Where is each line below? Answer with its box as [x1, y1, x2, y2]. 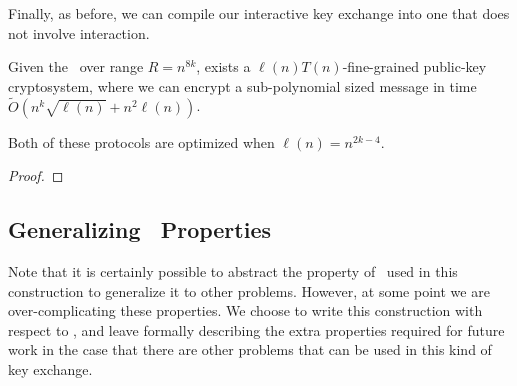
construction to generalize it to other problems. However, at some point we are [8, 280, 490, 301]
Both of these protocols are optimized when [8, 131, 275, 152]
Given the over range [8, 56, 144, 77]
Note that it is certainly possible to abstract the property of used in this [8, 260, 458, 281]
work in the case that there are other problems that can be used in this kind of [8, 339, 492, 360]
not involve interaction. [8, 22, 150, 43]
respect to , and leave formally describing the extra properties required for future [8, 319, 505, 340]
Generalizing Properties [8, 214, 272, 245]
